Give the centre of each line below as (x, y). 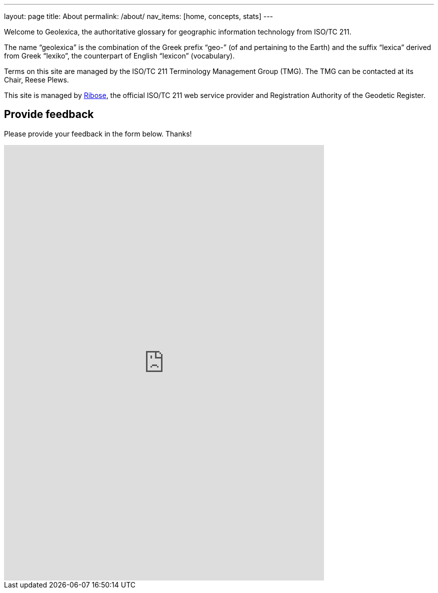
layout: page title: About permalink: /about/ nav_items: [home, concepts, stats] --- (139, 16)
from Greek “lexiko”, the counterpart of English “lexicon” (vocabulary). (119, 56)
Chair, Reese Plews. (36, 80)
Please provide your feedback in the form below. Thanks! (98, 133)
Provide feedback (49, 114)
